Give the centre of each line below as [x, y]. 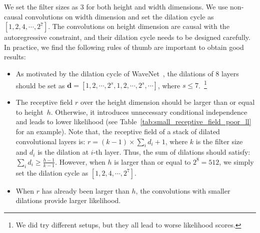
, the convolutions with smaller [183, 190]
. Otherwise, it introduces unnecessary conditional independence [149, 112]
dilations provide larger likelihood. [68, 200]
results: [15, 57]
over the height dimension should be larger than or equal [168, 102]
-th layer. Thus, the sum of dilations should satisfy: [172, 152]
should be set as [40, 85]
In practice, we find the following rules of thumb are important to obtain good [124, 47]
